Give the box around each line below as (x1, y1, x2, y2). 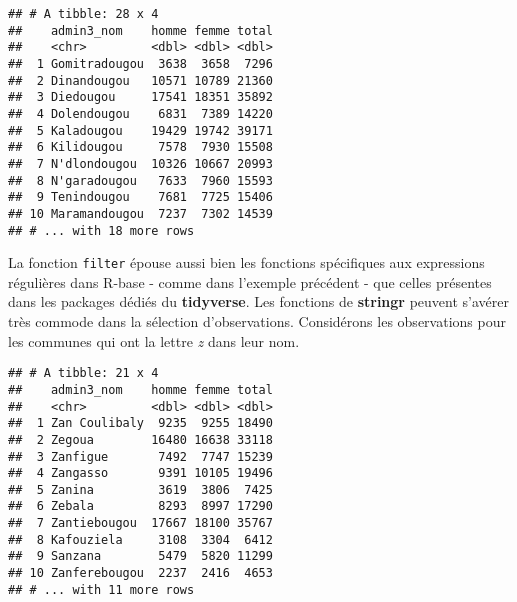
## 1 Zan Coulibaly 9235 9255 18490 (8, 416, 273, 431)
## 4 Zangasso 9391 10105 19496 (8, 466, 273, 481)
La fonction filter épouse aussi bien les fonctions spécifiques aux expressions (8, 252, 485, 273)
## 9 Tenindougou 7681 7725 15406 (8, 190, 273, 205)
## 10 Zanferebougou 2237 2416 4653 (8, 566, 273, 581)
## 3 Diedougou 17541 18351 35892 (8, 90, 273, 105)
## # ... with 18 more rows (8, 223, 195, 238)
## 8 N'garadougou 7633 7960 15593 (8, 173, 273, 188)
